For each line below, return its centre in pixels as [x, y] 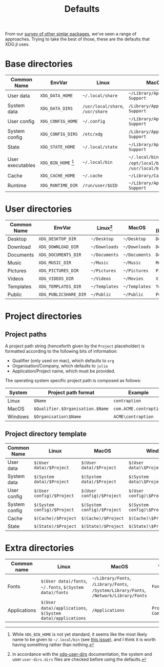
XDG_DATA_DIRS [57, 109]
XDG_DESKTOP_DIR [58, 239]
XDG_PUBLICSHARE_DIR [62, 295]
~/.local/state [100, 147]
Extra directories [40, 548]
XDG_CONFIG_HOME [59, 121]
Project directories [43, 316]
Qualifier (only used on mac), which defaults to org [63, 361]
